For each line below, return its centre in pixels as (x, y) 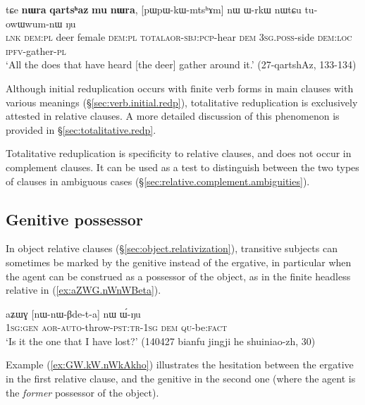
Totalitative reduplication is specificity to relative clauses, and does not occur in (179, 153)
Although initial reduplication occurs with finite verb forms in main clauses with (180, 88)
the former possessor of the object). (82, 392)
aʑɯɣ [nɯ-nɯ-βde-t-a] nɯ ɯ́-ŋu (73, 313)
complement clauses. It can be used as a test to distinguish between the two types (182, 167)
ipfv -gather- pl (36, 50)
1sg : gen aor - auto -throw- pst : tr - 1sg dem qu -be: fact (117, 327)
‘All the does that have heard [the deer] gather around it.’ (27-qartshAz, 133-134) (181, 64)
